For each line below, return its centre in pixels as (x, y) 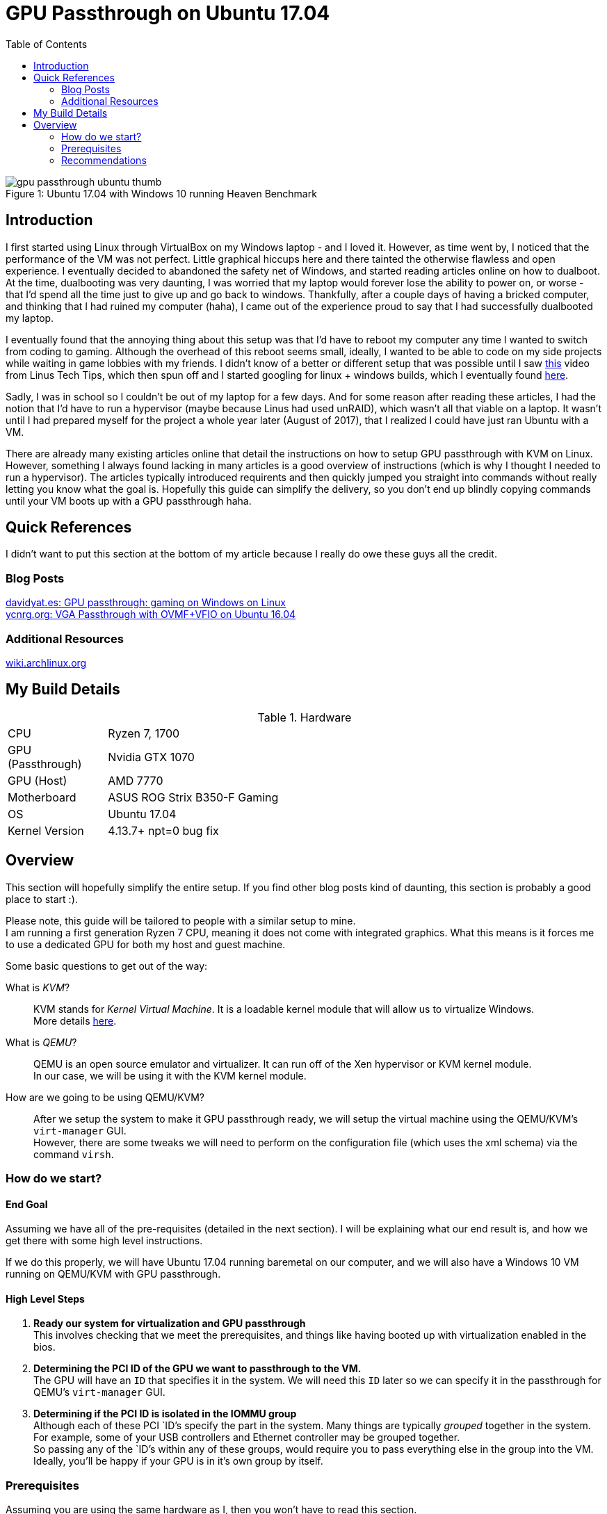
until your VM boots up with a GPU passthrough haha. (129, 500)
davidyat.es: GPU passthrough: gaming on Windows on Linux (146, 603)
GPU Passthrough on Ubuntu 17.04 (168, 13)
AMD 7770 (136, 780)
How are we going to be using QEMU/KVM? (105, 1097)
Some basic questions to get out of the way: (107, 966)
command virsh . (74, 1154)
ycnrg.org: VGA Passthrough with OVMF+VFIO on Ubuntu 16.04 (151, 614)
